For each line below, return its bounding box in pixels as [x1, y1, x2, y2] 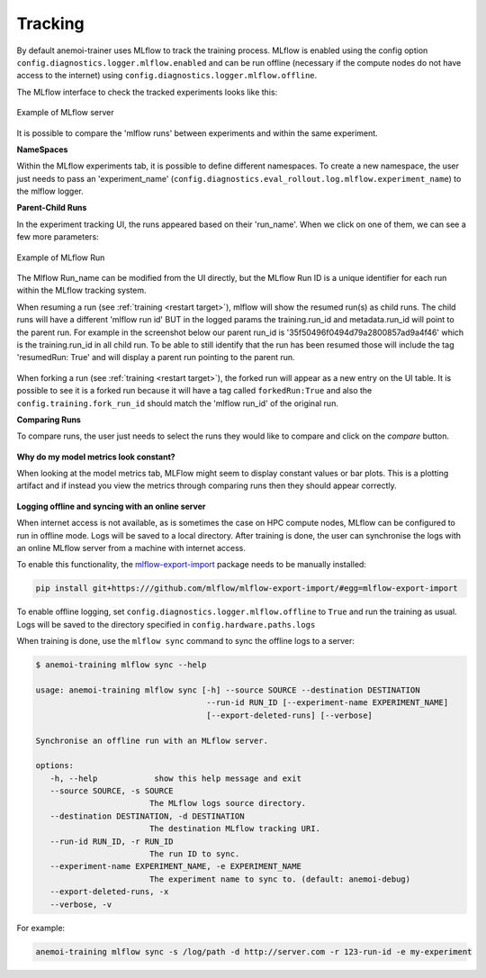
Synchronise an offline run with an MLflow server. [35, 735, 269, 746]
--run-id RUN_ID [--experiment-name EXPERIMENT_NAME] [206, 698, 449, 708]
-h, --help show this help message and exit [49, 773, 301, 783]
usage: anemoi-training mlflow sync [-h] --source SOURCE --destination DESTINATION [35, 684, 420, 695]
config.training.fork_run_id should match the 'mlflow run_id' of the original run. [16, 397, 339, 409]
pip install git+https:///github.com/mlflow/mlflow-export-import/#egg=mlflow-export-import [35, 584, 458, 593]
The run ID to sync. [148, 849, 240, 859]
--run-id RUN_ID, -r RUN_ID [49, 836, 175, 847]
